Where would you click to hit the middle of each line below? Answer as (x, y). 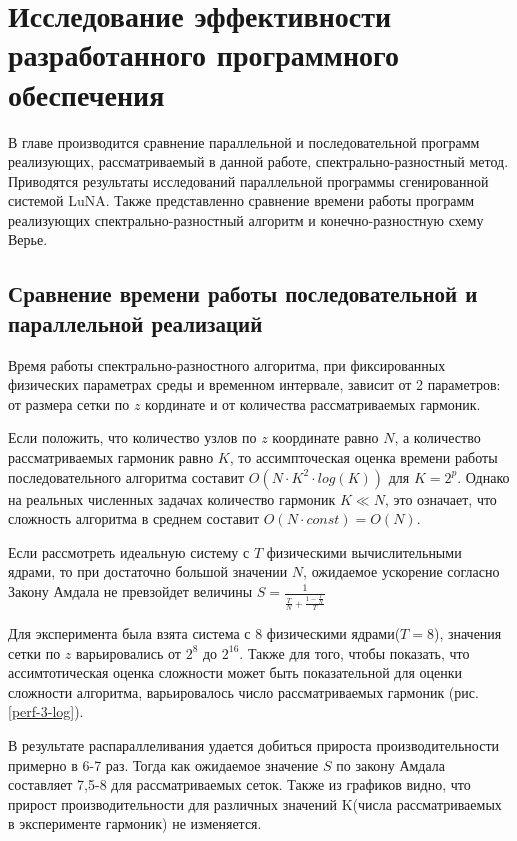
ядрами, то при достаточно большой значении (148, 571)
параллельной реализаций (135, 322)
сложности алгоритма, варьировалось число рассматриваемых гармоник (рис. (243, 691)
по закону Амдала (391, 764)
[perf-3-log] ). (46, 711)
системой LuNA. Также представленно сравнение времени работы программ (241, 200)
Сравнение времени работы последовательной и (243, 293)
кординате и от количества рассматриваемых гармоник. (313, 403)
